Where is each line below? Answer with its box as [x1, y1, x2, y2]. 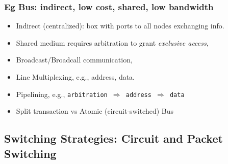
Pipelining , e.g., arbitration [16, 88, 108, 99]
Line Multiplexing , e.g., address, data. [16, 72, 135, 82]
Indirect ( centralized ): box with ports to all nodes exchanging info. [16, 20, 224, 31]
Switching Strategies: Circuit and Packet [4, 130, 223, 146]
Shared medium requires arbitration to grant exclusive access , [16, 37, 209, 48]
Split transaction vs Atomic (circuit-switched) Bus [16, 106, 173, 116]
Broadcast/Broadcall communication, [16, 54, 133, 65]
